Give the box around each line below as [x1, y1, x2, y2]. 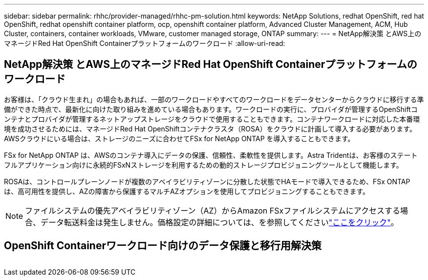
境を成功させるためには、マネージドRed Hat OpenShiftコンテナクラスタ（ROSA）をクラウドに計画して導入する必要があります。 [4, 124, 416, 133]
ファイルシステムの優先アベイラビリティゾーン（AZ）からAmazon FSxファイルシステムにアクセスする [25, 205, 400, 215]
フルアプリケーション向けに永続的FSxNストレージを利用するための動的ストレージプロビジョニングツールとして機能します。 [4, 160, 403, 169]
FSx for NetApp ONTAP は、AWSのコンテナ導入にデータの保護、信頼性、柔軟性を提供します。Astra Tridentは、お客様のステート [4, 151, 418, 159]
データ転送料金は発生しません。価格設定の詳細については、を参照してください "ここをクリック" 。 [41, 217, 399, 227]
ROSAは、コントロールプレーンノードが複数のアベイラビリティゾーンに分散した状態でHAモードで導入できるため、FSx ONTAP [4, 177, 410, 186]
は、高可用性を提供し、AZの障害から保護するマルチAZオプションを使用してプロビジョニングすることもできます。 [4, 187, 369, 195]
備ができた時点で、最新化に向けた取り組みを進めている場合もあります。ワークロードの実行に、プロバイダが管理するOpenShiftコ [4, 105, 418, 113]
